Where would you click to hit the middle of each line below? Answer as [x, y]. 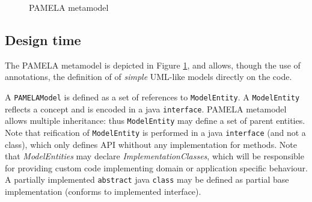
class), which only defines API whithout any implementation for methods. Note [151, 144]
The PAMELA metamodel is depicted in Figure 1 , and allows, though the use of [153, 65]
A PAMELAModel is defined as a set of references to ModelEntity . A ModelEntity [152, 96]
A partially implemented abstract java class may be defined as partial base [147, 179]
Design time [43, 39]
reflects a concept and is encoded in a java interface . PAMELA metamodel [146, 109]
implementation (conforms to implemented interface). [103, 191]
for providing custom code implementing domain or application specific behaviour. [156, 167]
